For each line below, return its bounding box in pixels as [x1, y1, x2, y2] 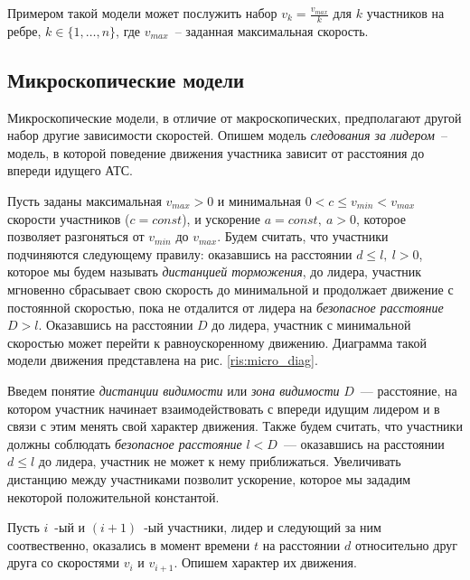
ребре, [7, 21, 42, 40]
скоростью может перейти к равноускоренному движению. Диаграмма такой [7, 332, 427, 351]
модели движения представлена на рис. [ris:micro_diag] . [7, 351, 318, 370]
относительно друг [354, 535, 457, 554]
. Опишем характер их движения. [174, 553, 357, 572]
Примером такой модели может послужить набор [7, 4, 277, 22]
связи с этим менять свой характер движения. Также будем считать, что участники [7, 416, 463, 435]
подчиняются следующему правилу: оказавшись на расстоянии [7, 244, 352, 263]
